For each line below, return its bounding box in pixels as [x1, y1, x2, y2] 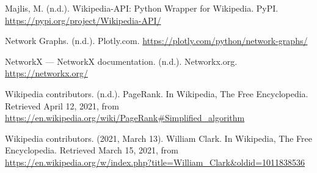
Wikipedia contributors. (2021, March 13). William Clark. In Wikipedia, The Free [5, 131, 312, 144]
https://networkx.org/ [5, 67, 88, 79]
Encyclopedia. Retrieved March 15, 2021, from [5, 144, 179, 156]
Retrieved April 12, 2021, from [5, 99, 119, 112]
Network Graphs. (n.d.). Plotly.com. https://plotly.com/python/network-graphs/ [5, 34, 308, 47]
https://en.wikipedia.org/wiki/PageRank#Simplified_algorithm [5, 111, 245, 124]
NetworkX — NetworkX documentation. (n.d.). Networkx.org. [5, 54, 238, 67]
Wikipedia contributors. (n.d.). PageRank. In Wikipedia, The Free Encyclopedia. [5, 87, 308, 100]
